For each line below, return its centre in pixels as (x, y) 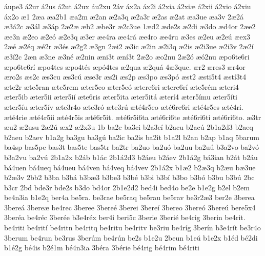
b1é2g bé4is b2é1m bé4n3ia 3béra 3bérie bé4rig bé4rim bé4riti (102, 248)
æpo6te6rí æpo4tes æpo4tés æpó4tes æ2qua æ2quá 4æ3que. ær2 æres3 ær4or (125, 66)
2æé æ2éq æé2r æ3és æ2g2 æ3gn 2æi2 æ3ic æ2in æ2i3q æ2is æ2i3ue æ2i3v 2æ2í (129, 46)
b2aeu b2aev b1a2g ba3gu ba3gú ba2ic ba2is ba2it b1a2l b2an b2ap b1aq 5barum (132, 137)
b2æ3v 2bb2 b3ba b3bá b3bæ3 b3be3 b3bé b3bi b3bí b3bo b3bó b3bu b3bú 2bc (129, 177)
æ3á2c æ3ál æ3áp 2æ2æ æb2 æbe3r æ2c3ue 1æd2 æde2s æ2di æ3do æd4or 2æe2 (130, 26)
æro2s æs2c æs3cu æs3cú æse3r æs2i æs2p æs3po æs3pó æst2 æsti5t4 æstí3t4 (125, 77)
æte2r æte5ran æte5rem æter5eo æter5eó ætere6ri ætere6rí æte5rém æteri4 (121, 86)
